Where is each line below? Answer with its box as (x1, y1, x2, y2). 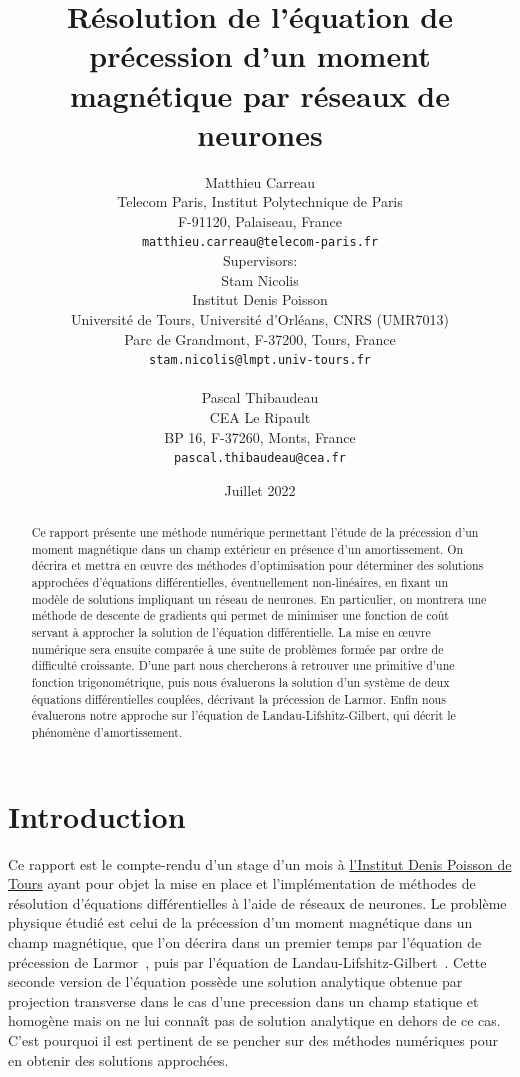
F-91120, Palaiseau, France (177, 210, 343, 231)
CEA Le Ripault (209, 406, 311, 427)
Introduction (8, 795, 186, 836)
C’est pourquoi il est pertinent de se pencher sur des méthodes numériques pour (8, 1029, 498, 1050)
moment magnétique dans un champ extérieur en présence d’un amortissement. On (31, 540, 464, 557)
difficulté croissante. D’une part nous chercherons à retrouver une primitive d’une (31, 657, 455, 674)
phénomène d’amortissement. (31, 724, 183, 741)
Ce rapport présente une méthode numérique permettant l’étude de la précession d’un (31, 524, 479, 541)
